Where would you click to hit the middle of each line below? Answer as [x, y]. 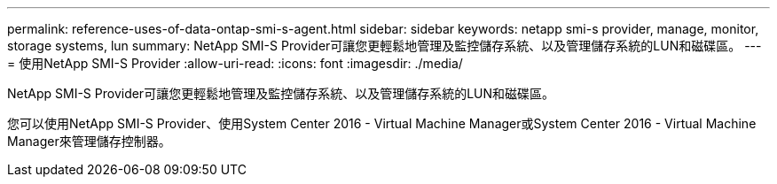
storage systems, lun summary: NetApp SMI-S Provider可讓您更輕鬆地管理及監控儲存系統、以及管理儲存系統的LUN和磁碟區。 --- [385, 46]
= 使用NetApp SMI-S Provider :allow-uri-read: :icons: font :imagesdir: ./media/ [235, 63]
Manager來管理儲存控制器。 [89, 141]
